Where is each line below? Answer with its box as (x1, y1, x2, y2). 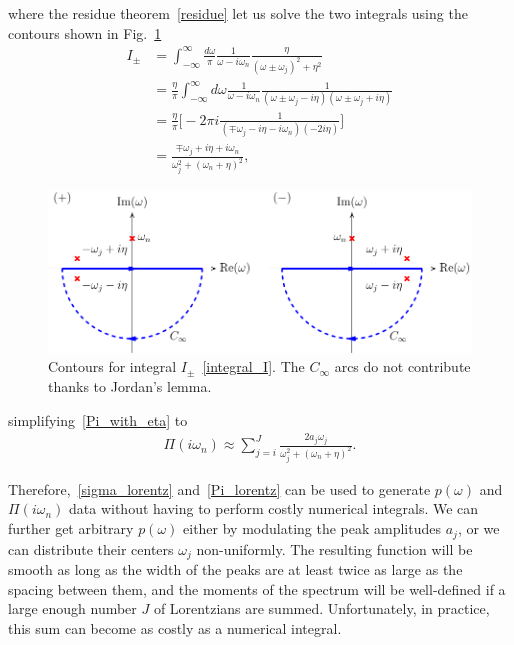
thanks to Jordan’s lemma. (48, 375, 212, 396)
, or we (457, 518, 500, 539)
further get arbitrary (8, 518, 134, 539)
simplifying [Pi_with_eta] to (8, 409, 188, 430)
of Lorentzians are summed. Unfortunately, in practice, (153, 598, 490, 619)
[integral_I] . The (202, 356, 305, 377)
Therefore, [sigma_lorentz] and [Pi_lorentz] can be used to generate (8, 478, 431, 499)
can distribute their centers (8, 538, 174, 559)
